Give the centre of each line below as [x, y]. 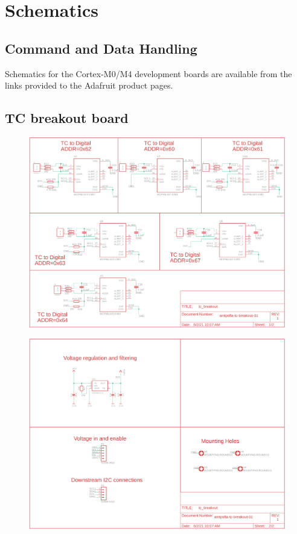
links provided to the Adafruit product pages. [89, 85]
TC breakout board [67, 118]
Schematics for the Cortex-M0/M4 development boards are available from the [148, 73]
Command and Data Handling [101, 48]
